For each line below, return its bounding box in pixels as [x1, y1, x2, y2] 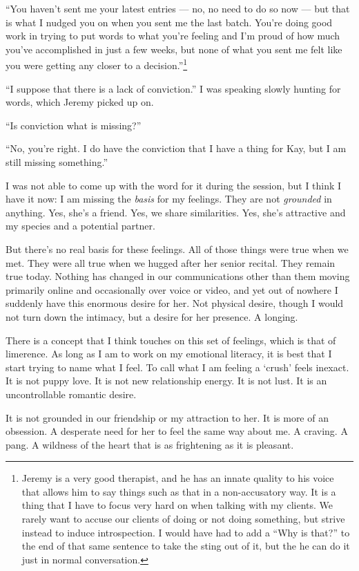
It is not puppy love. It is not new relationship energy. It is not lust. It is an [6, 373, 327, 388]
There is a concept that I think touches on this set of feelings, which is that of [6, 333, 336, 347]
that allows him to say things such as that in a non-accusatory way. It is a [21, 484, 336, 498]
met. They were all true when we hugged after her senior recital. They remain [6, 255, 336, 270]
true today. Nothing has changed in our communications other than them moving [6, 269, 350, 283]
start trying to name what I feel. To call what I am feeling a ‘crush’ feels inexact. [6, 359, 349, 374]
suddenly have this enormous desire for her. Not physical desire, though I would [6, 296, 344, 310]
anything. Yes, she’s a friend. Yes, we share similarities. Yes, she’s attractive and [6, 205, 346, 219]
